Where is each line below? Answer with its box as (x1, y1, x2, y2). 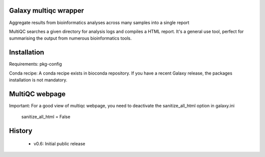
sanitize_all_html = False (21, 114, 71, 120)
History (9, 127, 33, 135)
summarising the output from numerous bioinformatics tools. (9, 35, 132, 41)
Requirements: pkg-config (9, 61, 62, 67)
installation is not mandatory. (9, 77, 68, 83)
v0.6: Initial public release (33, 140, 85, 147)
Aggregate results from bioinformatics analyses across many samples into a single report (9, 20, 189, 26)
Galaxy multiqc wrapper (9, 6, 84, 15)
